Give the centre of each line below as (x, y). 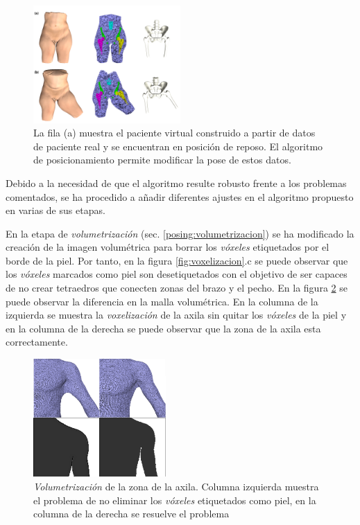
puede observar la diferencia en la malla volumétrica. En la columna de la (162, 301)
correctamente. (37, 342)
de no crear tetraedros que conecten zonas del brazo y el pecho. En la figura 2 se (177, 288)
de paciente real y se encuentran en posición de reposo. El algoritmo (178, 146)
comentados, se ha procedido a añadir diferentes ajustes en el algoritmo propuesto (180, 196)
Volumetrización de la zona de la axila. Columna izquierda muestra (176, 486)
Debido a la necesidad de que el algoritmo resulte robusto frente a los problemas (176, 183)
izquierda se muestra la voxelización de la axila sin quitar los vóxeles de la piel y (176, 315)
